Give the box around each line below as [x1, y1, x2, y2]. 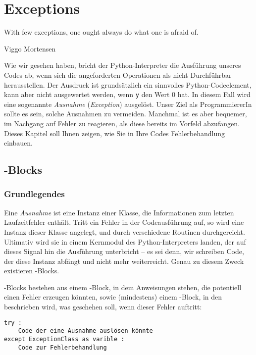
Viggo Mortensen [4, 43, 56, 53]
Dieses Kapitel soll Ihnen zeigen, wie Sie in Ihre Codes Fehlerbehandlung [4, 128, 225, 138]
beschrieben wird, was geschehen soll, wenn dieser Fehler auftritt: [4, 302, 202, 312]
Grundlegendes [4, 188, 65, 200]
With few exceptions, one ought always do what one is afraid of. [4, 27, 199, 37]
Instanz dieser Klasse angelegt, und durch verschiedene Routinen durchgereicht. [4, 226, 245, 237]
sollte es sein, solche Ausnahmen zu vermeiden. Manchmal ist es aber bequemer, [4, 108, 247, 119]
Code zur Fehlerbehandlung [18, 344, 107, 351]
